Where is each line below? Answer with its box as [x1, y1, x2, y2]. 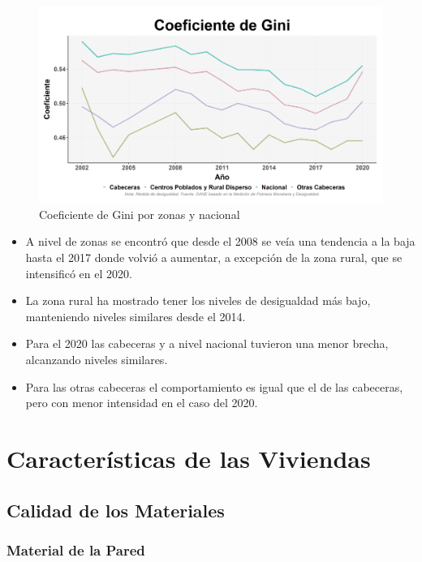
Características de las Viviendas [6, 441, 371, 474]
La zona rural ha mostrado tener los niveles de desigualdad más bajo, [25, 292, 371, 309]
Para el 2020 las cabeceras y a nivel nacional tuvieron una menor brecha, [25, 335, 389, 352]
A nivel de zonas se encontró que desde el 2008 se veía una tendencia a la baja [25, 233, 416, 250]
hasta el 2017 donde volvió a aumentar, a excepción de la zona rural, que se [25, 249, 403, 265]
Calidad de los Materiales [6, 497, 225, 522]
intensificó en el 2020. [25, 264, 132, 281]
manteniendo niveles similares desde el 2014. [25, 307, 246, 324]
